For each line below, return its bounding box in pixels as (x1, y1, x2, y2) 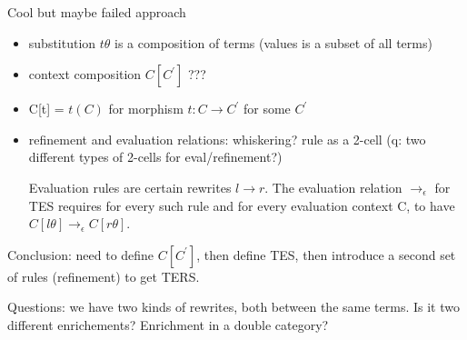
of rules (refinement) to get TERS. (7, 266, 200, 285)
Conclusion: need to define (7, 245, 154, 264)
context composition (28, 65, 142, 84)
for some (243, 99, 291, 118)
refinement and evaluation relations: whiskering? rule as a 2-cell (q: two (28, 129, 426, 148)
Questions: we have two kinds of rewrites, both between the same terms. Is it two (7, 297, 460, 316)
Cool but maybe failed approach (7, 3, 186, 21)
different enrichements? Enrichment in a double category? (7, 315, 329, 334)
